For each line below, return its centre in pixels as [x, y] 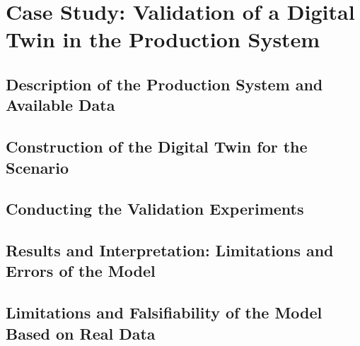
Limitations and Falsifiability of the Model [164, 312]
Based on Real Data [81, 333]
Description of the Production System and [164, 84]
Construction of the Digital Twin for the [157, 147]
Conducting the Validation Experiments [155, 209]
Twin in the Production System [163, 39]
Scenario [37, 167]
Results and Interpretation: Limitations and [170, 250]
